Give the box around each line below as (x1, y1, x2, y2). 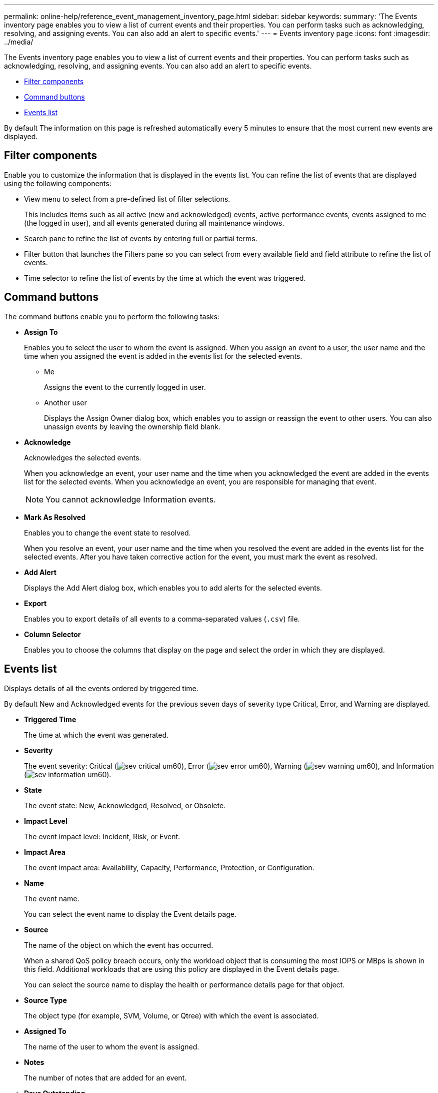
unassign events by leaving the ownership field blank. (44, 422, 220, 431)
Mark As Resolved (24, 512, 86, 521)
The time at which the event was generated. (24, 730, 169, 739)
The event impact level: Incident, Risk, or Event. (24, 832, 180, 841)
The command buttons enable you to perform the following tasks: (4, 312, 219, 321)
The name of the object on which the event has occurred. (24, 940, 213, 949)
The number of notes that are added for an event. (24, 1073, 187, 1082)
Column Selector (24, 630, 81, 639)
